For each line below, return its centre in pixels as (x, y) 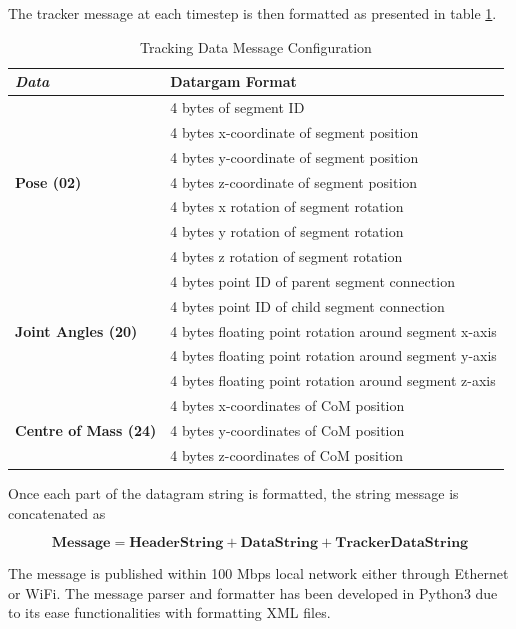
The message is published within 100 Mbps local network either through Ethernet (258, 573)
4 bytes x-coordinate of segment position (294, 131)
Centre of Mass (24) (86, 430)
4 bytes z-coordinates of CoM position (287, 454)
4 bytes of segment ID (237, 107)
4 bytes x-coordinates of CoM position (287, 405)
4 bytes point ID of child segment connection (307, 305)
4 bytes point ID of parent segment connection (312, 280)
